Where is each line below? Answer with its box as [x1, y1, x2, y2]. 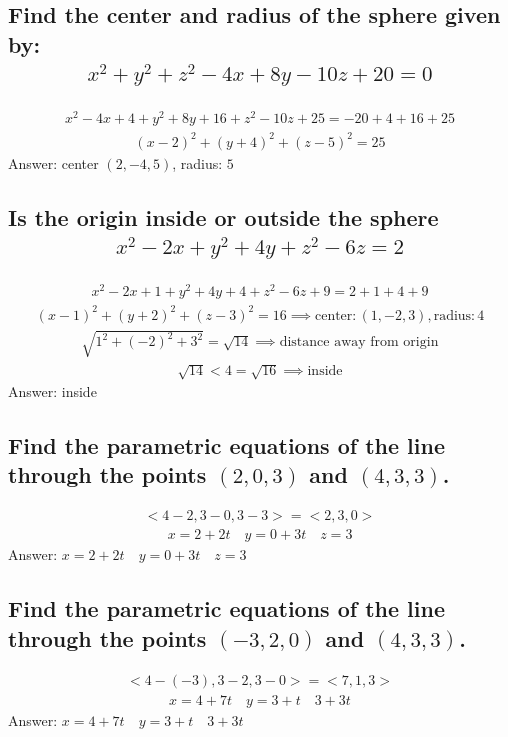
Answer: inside [8, 381, 97, 402]
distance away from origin [279, 335, 439, 350]
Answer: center [8, 152, 99, 173]
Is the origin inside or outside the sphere [8, 201, 439, 232]
